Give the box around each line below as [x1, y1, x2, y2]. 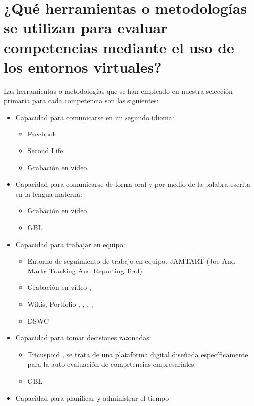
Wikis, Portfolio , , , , [27, 299, 93, 309]
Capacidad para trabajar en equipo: [15, 239, 125, 249]
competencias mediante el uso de [4, 37, 234, 57]
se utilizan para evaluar [4, 17, 168, 38]
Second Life [27, 145, 63, 156]
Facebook [27, 129, 56, 139]
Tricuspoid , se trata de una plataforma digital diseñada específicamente [27, 349, 248, 359]
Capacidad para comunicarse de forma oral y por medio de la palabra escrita [15, 179, 250, 189]
